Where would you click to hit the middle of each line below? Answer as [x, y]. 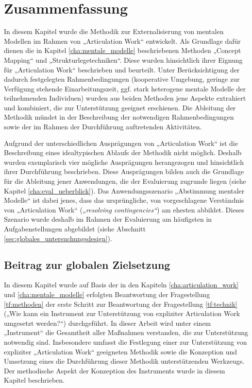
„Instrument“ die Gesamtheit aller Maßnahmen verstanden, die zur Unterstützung [126, 332]
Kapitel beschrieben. [34, 380]
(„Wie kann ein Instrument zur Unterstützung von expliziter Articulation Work [122, 313]
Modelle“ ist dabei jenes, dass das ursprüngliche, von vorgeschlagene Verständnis [124, 200]
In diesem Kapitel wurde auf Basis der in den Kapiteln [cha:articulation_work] [121, 285]
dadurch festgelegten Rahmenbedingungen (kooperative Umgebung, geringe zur [122, 79]
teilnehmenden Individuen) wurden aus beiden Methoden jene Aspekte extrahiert [125, 98]
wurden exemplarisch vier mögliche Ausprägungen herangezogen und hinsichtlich [124, 162]
